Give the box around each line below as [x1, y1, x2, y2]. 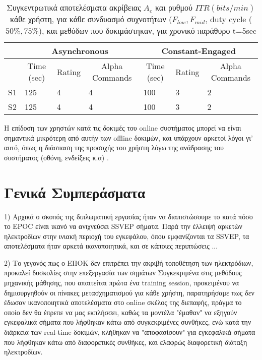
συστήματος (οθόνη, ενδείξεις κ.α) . [4, 152, 109, 162]
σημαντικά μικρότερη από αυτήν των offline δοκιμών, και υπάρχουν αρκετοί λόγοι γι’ [4, 132, 253, 143]
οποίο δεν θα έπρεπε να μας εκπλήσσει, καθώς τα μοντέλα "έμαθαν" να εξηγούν [4, 307, 237, 317]
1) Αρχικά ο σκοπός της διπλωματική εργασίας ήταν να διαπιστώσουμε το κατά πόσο [4, 211, 253, 221]
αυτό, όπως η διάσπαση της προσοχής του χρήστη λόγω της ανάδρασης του [4, 142, 224, 153]
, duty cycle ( [205, 13, 252, 25]
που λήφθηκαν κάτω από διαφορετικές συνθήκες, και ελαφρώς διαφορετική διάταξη [4, 336, 247, 347]
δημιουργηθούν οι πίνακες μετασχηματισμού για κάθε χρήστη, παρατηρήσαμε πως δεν [4, 287, 254, 297]
